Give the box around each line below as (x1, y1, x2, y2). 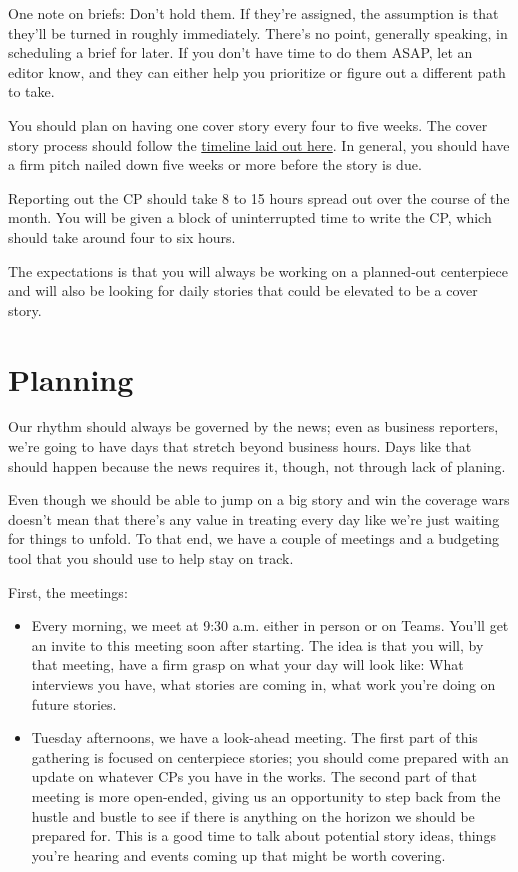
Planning (8, 358, 134, 399)
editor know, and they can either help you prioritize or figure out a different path (8, 61, 506, 82)
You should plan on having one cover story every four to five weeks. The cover (8, 114, 488, 135)
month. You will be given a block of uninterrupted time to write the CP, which (8, 207, 492, 228)
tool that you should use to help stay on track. (8, 548, 294, 568)
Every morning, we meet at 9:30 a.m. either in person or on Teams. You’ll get (31, 615, 509, 636)
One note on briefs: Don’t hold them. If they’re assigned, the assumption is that (8, 3, 499, 23)
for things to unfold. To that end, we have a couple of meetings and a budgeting (8, 528, 499, 549)
